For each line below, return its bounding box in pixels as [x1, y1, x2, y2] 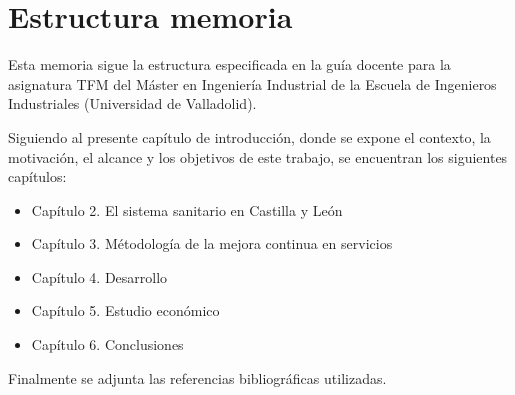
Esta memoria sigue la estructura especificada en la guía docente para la [8, 54, 451, 75]
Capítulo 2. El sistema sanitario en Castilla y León [31, 199, 343, 220]
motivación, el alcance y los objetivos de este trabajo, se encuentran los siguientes [8, 146, 508, 167]
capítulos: [8, 166, 67, 187]
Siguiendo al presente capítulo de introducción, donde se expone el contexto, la [8, 126, 491, 147]
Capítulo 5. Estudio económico [31, 300, 220, 321]
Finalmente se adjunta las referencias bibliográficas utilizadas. [8, 367, 387, 388]
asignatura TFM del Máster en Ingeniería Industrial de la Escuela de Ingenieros [8, 73, 497, 94]
